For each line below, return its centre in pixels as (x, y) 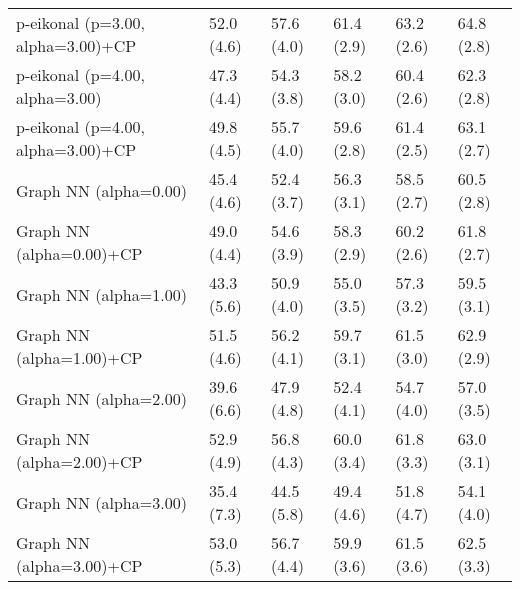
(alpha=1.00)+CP (79, 357)
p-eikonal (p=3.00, (80, 22)
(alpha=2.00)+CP (79, 461)
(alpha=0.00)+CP (79, 253)
